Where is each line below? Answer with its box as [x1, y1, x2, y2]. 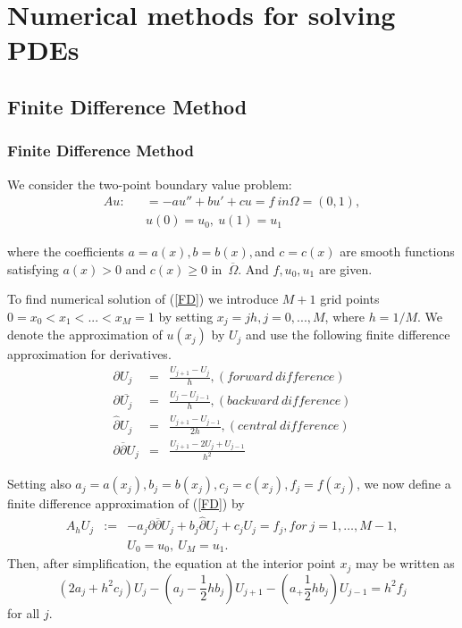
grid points [320, 289, 380, 308]
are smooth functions [340, 242, 455, 261]
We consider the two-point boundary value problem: [7, 174, 292, 193]
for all [7, 603, 40, 622]
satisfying [7, 259, 59, 278]
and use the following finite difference [246, 325, 450, 344]
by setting [158, 307, 214, 325]
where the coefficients [7, 242, 124, 261]
